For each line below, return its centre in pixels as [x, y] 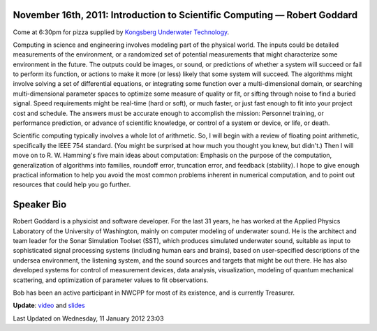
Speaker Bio [40, 205]
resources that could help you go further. [72, 184]
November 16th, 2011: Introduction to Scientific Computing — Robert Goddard [185, 15]
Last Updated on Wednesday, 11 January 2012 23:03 [88, 318]
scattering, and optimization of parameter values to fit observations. [111, 280]
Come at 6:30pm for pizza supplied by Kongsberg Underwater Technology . [121, 32]
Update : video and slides [49, 306]
